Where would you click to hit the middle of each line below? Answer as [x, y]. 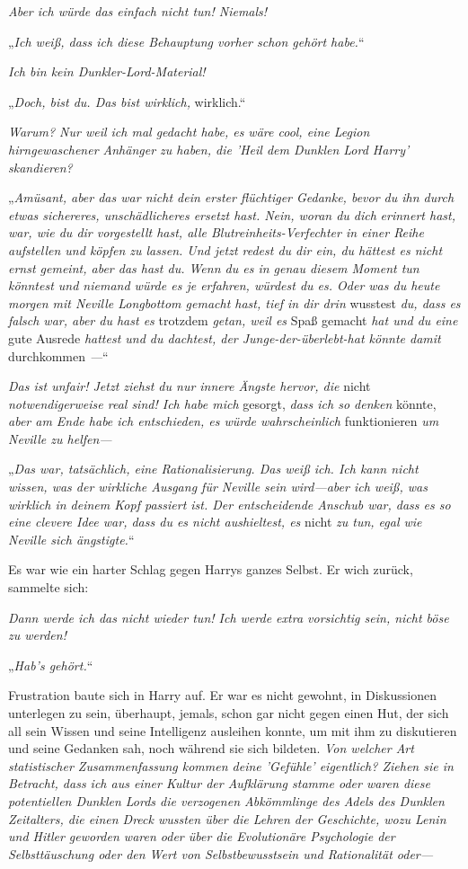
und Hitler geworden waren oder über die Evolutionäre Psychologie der [202, 836]
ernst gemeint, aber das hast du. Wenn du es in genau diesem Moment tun [214, 267]
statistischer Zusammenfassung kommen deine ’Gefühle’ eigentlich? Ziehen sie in [231, 765]
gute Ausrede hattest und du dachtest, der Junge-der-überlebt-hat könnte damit [225, 337]
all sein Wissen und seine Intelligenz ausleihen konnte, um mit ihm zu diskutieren [233, 730]
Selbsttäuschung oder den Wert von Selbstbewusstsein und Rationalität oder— [221, 853]
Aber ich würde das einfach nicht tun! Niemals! [138, 11]
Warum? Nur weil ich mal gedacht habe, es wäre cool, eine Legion [189, 132]
